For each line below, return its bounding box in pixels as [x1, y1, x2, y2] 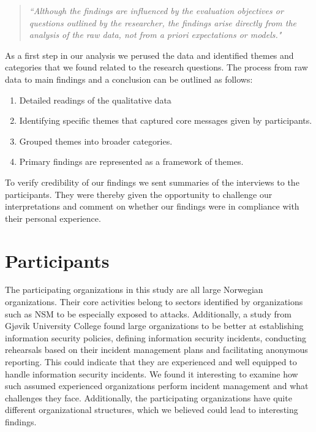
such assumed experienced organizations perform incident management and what [5, 379, 309, 392]
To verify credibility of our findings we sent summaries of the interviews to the [5, 175, 299, 188]
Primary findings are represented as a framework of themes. [19, 155, 244, 168]
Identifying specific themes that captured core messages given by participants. [19, 114, 312, 127]
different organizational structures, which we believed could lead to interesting [5, 403, 298, 416]
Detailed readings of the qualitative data [19, 93, 171, 106]
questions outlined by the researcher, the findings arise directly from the [29, 16, 297, 29]
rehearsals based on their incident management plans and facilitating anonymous [5, 343, 308, 356]
